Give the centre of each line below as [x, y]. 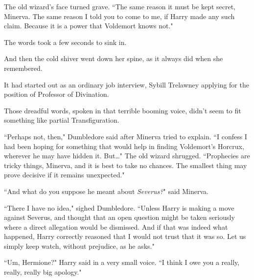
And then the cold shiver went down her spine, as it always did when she [114, 58]
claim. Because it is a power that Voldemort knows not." [89, 26]
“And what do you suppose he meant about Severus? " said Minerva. [106, 191]
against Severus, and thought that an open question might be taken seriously [119, 217]
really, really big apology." [43, 272]
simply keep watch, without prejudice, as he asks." [79, 246]
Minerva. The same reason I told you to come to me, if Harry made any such [119, 16]
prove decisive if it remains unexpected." [64, 175]
